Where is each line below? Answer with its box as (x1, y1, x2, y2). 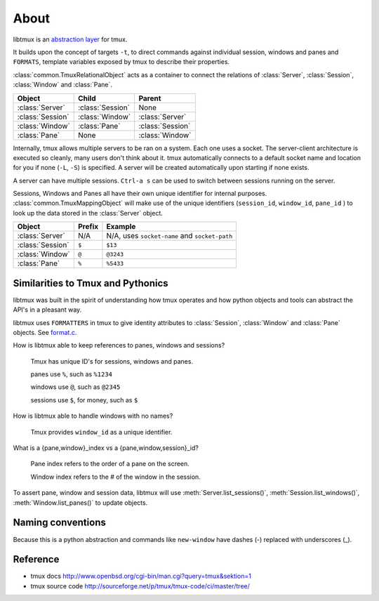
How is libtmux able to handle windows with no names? (13, 411, 173, 421)
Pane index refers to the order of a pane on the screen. (30, 460, 189, 468)
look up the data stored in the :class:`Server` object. (13, 209, 163, 217)
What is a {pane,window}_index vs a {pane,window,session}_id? (13, 444, 199, 452)
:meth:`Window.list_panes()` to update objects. (13, 498, 148, 507)
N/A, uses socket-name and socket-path (106, 231, 233, 241)
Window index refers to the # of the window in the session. (30, 473, 201, 481)
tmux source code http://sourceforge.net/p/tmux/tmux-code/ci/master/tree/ (30, 581, 251, 590)
